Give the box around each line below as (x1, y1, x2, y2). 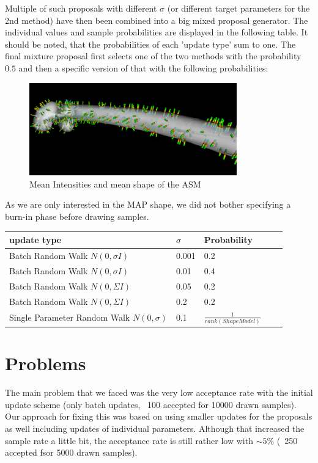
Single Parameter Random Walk (9, 311, 130, 324)
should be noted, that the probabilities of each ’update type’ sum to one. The (5, 37, 296, 50)
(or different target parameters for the (167, 2, 310, 14)
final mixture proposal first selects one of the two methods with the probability (5, 49, 301, 62)
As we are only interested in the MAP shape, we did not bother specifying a (5, 198, 291, 211)
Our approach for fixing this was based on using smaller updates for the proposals (5, 410, 312, 423)
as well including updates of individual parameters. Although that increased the (5, 422, 305, 435)
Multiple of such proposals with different (5, 2, 157, 14)
